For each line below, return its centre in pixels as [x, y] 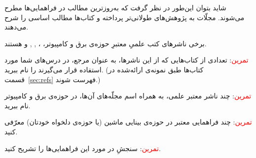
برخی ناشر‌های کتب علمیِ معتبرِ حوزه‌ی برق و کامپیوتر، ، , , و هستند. [106, 43]
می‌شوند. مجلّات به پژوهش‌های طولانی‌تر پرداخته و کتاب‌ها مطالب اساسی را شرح [125, 17]
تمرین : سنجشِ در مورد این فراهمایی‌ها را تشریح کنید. [83, 148]
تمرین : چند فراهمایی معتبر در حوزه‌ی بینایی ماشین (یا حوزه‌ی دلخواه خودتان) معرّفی [128, 122]
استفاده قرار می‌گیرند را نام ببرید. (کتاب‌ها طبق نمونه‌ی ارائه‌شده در [104, 69]
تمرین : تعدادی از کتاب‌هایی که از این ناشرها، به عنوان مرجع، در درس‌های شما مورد [127, 60]
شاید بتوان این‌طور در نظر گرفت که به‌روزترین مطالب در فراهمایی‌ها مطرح [115, 7]
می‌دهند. [17, 27]
